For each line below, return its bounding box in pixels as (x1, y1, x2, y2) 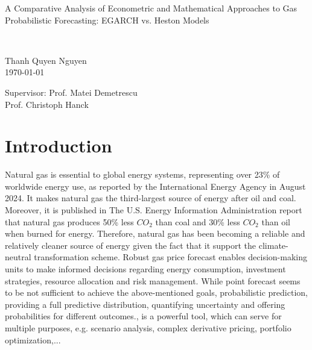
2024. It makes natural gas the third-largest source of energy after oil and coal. (5, 192, 296, 204)
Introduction (5, 133, 112, 158)
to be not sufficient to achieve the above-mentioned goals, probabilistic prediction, (5, 286, 308, 299)
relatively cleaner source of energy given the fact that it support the (5, 239, 256, 251)
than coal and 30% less (155, 215, 240, 228)
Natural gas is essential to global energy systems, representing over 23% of (5, 168, 280, 181)
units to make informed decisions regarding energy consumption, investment (5, 263, 286, 275)
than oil (261, 215, 290, 228)
